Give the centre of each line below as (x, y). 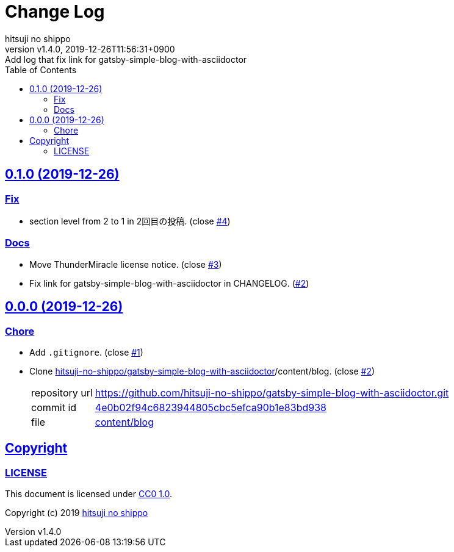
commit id (54, 407)
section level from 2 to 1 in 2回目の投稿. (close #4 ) (130, 221)
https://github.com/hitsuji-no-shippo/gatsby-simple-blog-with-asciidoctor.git (272, 392)
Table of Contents (41, 70)
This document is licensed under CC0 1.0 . (89, 494)
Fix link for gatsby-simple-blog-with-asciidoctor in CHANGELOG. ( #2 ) (169, 283)
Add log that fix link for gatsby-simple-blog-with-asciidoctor (126, 59)
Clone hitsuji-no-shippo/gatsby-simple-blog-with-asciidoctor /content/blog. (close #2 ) (202, 371)
